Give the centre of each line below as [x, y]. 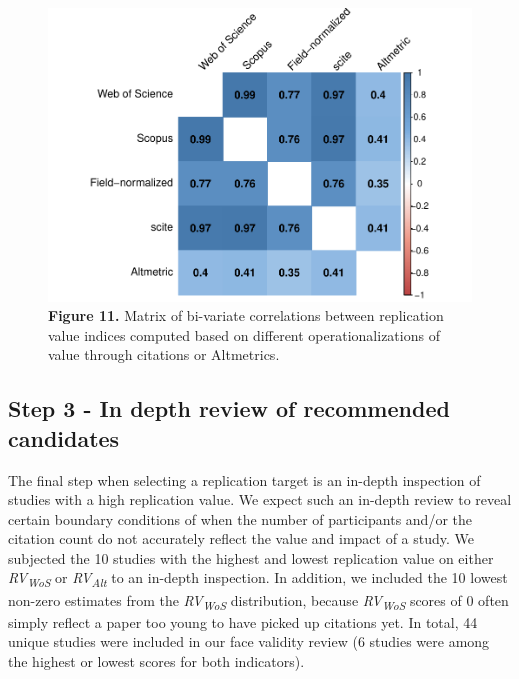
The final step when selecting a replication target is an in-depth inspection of [244, 479]
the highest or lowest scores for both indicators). [156, 660]
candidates [64, 437]
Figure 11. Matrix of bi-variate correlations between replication [246, 315]
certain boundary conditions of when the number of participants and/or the [240, 518]
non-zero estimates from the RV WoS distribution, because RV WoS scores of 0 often [258, 601]
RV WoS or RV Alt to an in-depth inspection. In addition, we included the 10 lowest [258, 579]
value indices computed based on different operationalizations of [244, 334]
